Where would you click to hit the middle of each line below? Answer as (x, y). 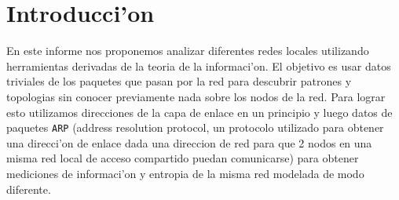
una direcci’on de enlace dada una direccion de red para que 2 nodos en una (189, 142)
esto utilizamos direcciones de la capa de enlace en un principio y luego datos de (199, 112)
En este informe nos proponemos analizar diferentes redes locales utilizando (188, 51)
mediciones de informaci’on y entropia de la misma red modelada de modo (185, 173)
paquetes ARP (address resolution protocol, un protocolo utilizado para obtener (195, 127)
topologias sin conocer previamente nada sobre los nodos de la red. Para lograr (196, 96)
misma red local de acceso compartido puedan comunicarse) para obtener (183, 158)
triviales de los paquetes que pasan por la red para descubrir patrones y (179, 81)
